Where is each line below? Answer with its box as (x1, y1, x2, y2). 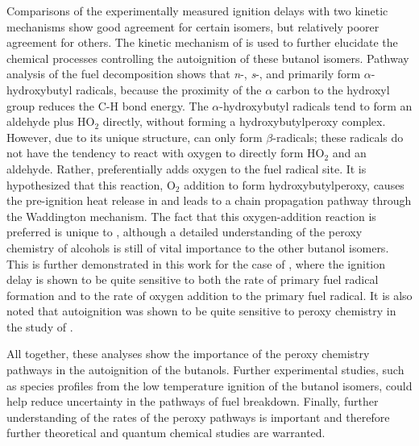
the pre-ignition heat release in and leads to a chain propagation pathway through (6, 192, 412, 209)
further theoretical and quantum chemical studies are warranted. (6, 424, 326, 441)
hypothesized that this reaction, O (6, 176, 176, 193)
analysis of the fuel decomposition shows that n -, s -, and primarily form (6, 65, 361, 82)
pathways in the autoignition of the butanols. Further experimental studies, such (6, 361, 404, 378)
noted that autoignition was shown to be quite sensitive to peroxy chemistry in (6, 302, 396, 319)
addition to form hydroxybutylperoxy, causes (184, 176, 404, 193)
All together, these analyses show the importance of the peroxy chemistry (6, 345, 370, 362)
